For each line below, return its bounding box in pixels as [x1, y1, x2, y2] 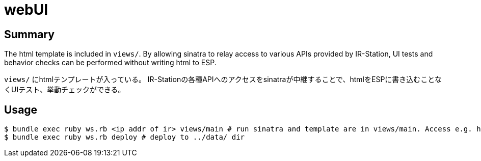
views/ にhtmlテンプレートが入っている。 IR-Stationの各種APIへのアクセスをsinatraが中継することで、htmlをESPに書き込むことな [4, 75, 442, 84]
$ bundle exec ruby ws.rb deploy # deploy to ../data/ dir [4, 133, 245, 142]
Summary [4, 28, 55, 41]
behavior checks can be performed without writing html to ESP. [4, 58, 217, 67]
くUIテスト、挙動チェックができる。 [4, 85, 125, 94]
